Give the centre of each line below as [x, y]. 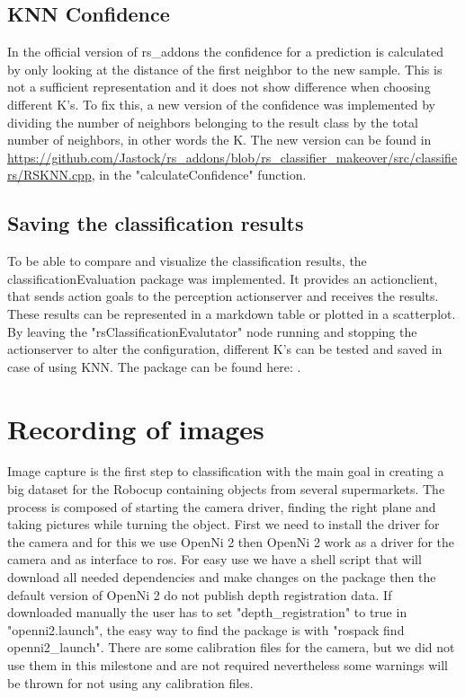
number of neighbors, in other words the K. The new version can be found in [219, 140]
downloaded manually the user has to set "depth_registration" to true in [207, 612]
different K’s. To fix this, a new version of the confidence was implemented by [221, 104]
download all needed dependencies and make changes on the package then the [222, 577]
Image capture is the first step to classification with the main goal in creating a [226, 471]
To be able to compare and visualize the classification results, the [187, 261]
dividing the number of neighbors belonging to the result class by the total [213, 122]
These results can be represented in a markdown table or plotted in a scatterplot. [232, 313]
